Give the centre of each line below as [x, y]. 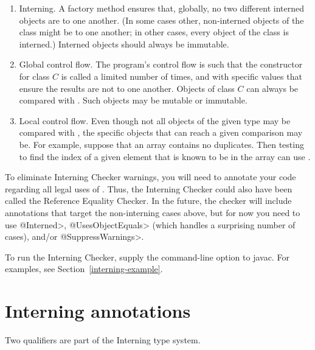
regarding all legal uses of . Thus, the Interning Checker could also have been [149, 188]
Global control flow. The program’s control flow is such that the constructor [161, 64]
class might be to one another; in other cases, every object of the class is [154, 32]
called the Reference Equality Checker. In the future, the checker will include [148, 201]
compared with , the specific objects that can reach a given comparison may [161, 132]
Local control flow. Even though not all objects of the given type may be [155, 120]
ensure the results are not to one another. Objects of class [127, 88]
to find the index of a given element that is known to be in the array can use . [165, 156]
